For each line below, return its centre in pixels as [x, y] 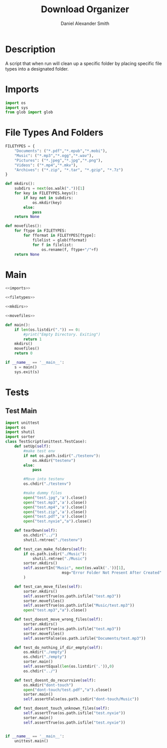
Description [30, 49]
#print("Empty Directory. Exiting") [62, 334]
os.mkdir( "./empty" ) [45, 652]
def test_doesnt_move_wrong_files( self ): [58, 619]
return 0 [24, 353]
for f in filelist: [53, 245]
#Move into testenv [44, 479]
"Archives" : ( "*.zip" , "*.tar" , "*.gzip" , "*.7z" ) [69, 170]
